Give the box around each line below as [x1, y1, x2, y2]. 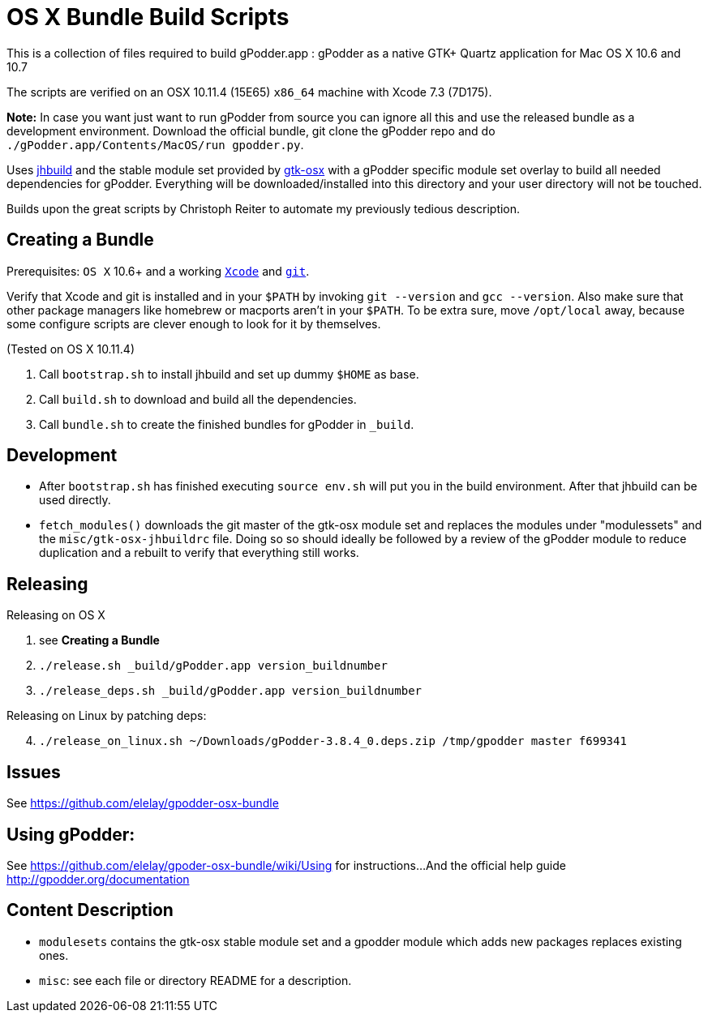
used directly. [39, 493, 111, 507]
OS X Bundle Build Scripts [6, 3, 290, 31]
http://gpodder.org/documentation [6, 871, 190, 886]
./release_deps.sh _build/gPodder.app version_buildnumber [39, 684, 423, 698]
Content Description [6, 900, 174, 921]
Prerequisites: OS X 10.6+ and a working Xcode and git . [6, 263, 310, 278]
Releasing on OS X [6, 608, 105, 623]
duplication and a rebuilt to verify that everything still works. [39, 546, 359, 560]
